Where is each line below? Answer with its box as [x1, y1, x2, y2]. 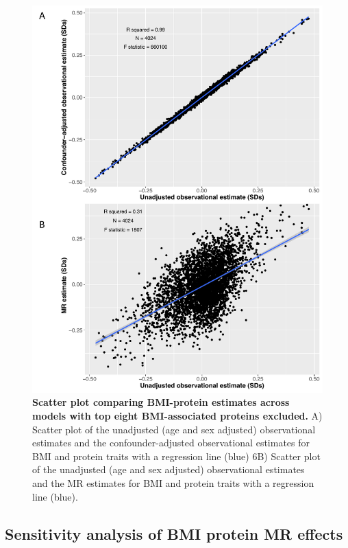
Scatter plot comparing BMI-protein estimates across [32, 395, 290, 409]
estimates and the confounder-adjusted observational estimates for [32, 435, 310, 450]
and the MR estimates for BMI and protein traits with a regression [32, 476, 314, 490]
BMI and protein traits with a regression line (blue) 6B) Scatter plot [32, 448, 321, 463]
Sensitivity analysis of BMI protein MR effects [5, 523, 343, 544]
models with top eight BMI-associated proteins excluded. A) [32, 409, 323, 423]
